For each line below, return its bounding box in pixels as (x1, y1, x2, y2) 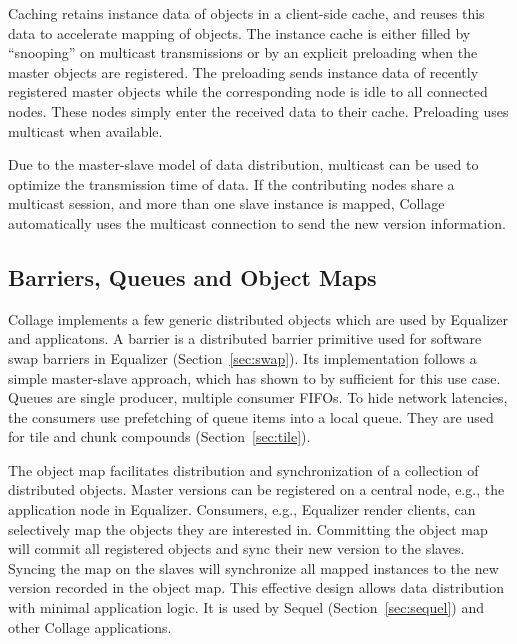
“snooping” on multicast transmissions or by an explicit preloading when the (8, 42, 478, 63)
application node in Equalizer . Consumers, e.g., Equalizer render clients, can (8, 499, 476, 520)
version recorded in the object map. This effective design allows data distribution (8, 577, 504, 598)
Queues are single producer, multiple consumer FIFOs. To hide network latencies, (8, 387, 508, 408)
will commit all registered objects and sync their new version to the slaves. (8, 538, 465, 559)
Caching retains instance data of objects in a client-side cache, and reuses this (8, 3, 485, 23)
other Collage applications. (8, 616, 172, 637)
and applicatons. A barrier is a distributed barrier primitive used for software (8, 328, 482, 349)
